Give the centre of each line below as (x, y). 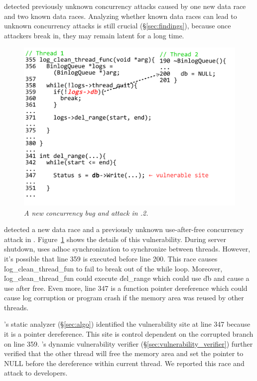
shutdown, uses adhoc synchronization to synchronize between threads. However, (127, 249)
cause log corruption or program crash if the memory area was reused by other (124, 298)
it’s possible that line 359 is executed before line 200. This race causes (111, 258)
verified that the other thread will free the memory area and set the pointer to (124, 353)
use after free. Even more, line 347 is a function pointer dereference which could (126, 288)
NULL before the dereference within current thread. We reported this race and (124, 363)
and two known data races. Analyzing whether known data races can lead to (121, 16)
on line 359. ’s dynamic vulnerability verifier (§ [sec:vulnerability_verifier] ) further (128, 343)
